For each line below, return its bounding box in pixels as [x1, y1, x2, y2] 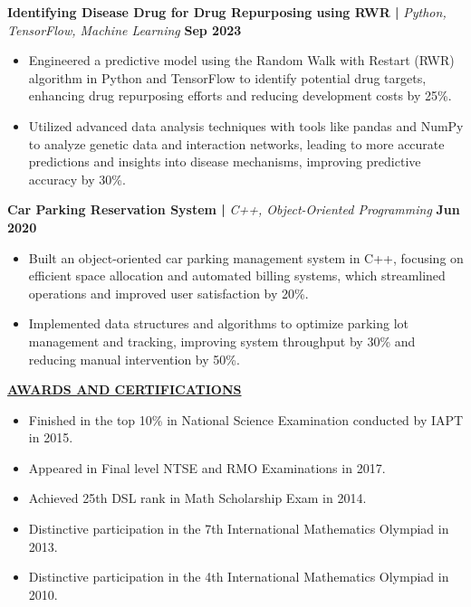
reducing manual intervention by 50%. [28, 349, 240, 368]
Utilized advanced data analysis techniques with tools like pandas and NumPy [28, 116, 464, 135]
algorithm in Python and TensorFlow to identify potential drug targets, [28, 68, 427, 87]
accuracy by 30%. [28, 169, 126, 188]
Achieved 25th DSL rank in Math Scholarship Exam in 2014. [28, 488, 367, 507]
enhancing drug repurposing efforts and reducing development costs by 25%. [28, 86, 452, 105]
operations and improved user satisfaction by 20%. [28, 283, 309, 302]
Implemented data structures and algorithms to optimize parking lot [28, 314, 409, 333]
